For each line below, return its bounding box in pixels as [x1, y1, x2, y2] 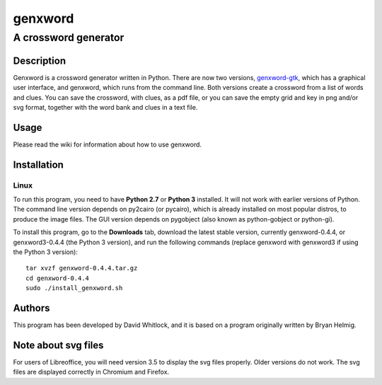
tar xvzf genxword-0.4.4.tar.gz [25, 264, 138, 272]
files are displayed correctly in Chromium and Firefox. [13, 368, 170, 377]
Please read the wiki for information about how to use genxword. [13, 140, 202, 149]
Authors [13, 301, 50, 314]
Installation [13, 159, 64, 171]
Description [13, 54, 66, 67]
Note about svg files [13, 339, 104, 351]
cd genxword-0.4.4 [25, 274, 90, 282]
